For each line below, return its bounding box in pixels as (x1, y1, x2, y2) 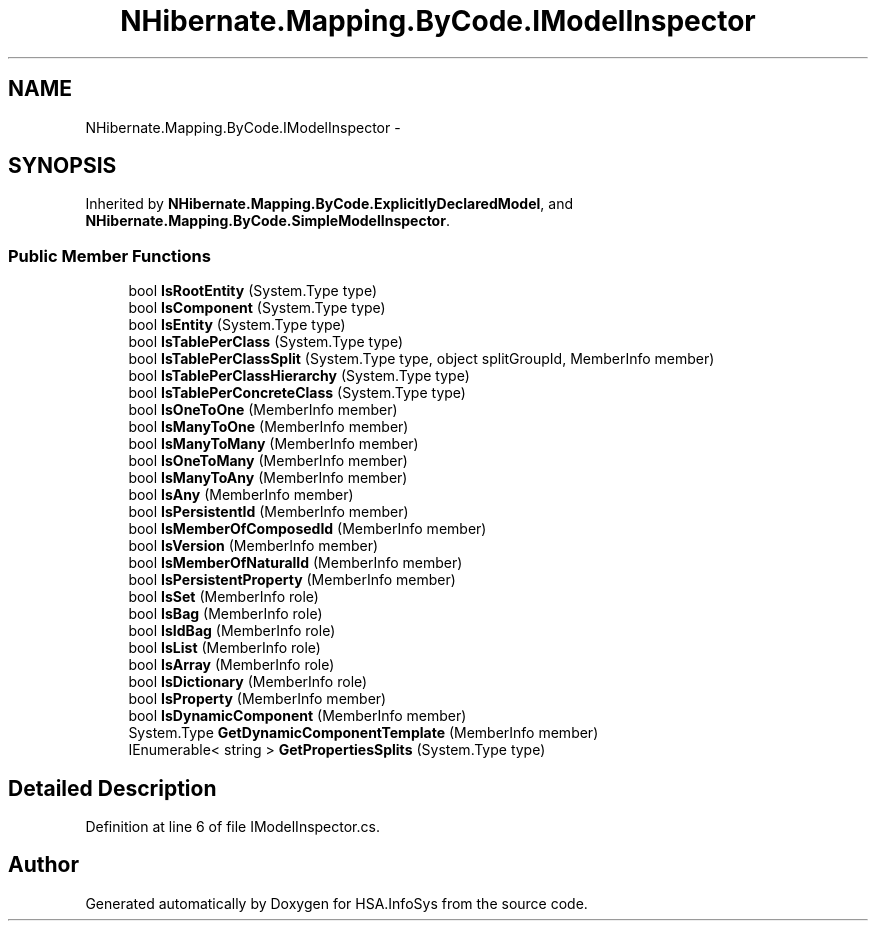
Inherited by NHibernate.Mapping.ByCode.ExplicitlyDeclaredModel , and (85, 195, 573, 213)
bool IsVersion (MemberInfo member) (128, 537, 379, 555)
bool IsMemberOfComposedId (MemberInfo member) (128, 520, 487, 538)
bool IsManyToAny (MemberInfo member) (128, 469, 408, 487)
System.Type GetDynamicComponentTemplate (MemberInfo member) (128, 724, 599, 742)
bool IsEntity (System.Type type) (128, 316, 346, 334)
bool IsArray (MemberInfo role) (128, 656, 335, 674)
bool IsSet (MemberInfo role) (128, 588, 319, 606)
